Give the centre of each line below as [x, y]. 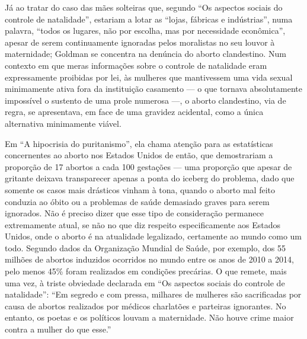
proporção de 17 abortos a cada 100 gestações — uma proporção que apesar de [148, 166]
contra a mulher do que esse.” [58, 329]
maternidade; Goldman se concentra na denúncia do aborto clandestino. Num [145, 54]
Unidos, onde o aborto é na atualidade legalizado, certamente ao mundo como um [153, 236]
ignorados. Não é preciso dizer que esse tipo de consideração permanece [134, 213]
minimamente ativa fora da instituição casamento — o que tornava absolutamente [153, 89]
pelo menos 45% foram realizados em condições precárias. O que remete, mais [146, 271]
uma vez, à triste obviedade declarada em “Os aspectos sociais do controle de [145, 282]
